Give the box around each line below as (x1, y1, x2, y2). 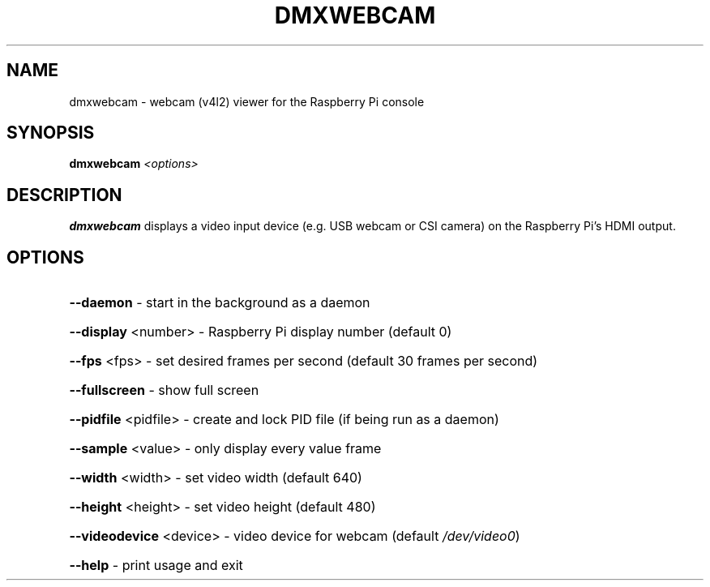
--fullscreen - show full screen (69, 382, 259, 399)
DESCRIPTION (6, 184, 122, 205)
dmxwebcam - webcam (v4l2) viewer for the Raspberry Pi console (69, 94, 425, 109)
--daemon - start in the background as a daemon (69, 294, 370, 311)
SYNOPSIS (6, 122, 95, 144)
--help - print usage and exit (69, 557, 243, 574)
